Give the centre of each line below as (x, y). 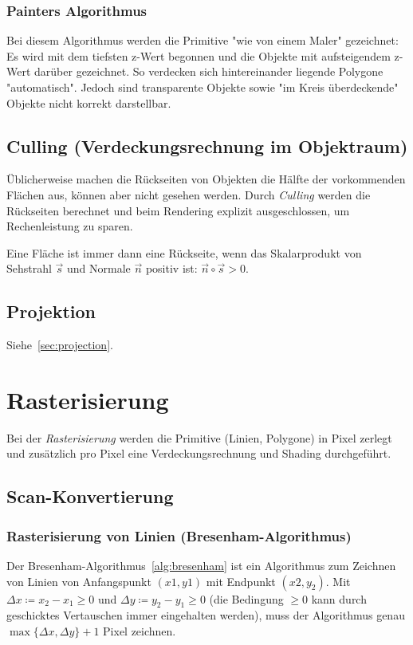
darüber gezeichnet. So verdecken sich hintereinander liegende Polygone (209, 71)
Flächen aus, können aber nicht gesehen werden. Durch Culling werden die (189, 194)
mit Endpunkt (241, 581)
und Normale (99, 268)
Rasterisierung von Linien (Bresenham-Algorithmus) (179, 535)
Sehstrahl (29, 268)
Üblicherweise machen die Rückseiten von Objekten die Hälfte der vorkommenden (206, 179)
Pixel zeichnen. (140, 631)
